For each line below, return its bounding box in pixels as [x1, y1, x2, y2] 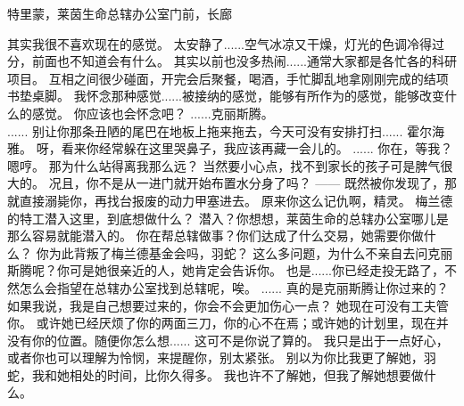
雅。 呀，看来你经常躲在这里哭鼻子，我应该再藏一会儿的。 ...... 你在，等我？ [7, 139, 453, 158]
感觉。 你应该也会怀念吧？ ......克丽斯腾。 [31, 103, 274, 122]
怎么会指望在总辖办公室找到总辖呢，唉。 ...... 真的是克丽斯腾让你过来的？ [19, 278, 449, 296]
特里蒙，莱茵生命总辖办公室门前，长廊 [7, 4, 232, 22]
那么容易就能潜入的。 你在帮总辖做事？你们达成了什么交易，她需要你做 [7, 226, 424, 245]
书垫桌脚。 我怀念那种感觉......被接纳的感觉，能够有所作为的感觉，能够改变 [7, 86, 445, 105]
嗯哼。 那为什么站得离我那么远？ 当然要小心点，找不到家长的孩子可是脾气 [7, 156, 441, 175]
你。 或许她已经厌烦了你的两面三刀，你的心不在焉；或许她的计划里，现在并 [7, 313, 449, 332]
